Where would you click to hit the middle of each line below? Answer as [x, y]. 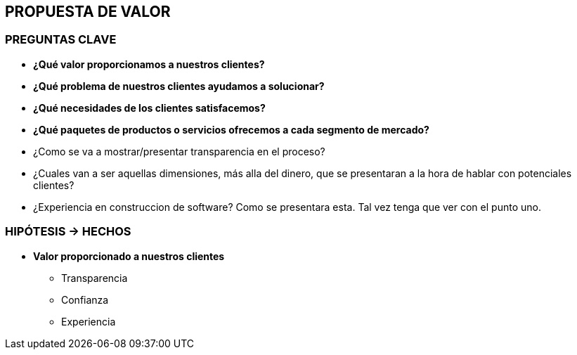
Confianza [85, 299]
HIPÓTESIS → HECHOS [68, 232]
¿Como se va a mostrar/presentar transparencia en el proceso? [179, 151]
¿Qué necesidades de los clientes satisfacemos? [149, 108]
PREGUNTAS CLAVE [61, 40]
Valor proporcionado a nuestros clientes [129, 256]
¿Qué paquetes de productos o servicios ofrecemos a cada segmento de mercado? [231, 129]
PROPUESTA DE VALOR [88, 12]
